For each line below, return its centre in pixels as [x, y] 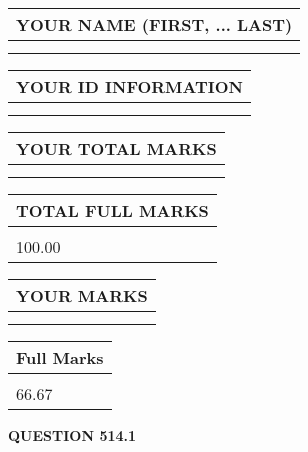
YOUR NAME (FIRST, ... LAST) [154, 24]
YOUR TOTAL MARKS [116, 148]
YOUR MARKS [82, 295]
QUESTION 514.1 [72, 435]
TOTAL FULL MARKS [112, 210]
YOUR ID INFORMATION [129, 86]
